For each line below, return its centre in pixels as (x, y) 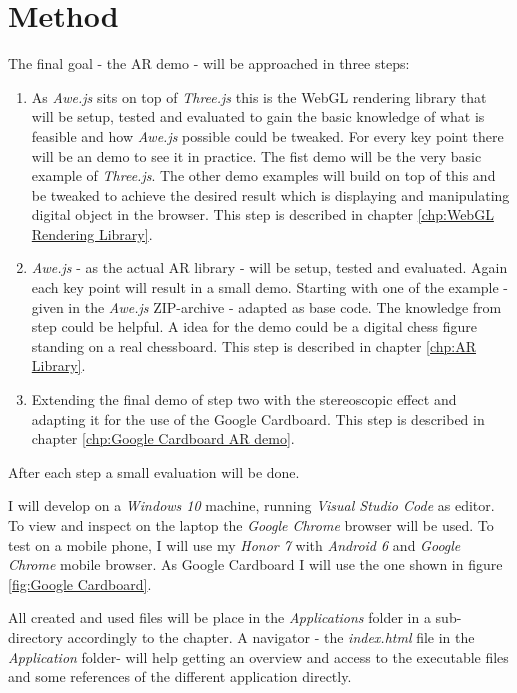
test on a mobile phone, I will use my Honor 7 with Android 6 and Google (234, 544)
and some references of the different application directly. (180, 676)
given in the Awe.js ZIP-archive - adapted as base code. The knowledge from (266, 306)
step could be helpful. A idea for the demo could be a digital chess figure (254, 326)
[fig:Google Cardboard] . (80, 583)
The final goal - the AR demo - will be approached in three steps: (209, 63)
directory (35, 636)
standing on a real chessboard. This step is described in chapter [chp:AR (254, 345)
